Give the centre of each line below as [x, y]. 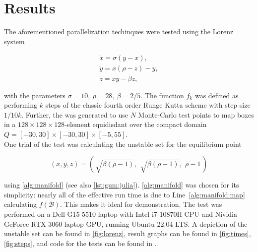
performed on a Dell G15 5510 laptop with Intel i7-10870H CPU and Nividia [121, 214]
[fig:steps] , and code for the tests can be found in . [80, 243]
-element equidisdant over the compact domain [136, 124]
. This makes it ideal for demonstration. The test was [141, 204]
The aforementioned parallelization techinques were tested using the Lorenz [119, 31]
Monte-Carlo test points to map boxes [196, 114]
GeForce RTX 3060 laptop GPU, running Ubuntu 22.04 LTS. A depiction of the [126, 223]
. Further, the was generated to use [75, 114]
